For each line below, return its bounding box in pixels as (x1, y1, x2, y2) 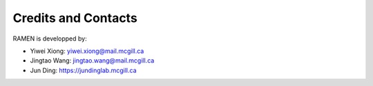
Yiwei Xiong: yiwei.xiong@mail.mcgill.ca (30, 47, 144, 55)
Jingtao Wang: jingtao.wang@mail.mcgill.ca (30, 56, 155, 65)
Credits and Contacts (12, 10, 137, 25)
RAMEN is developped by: (12, 34, 87, 43)
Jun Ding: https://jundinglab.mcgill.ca (30, 66, 137, 74)
